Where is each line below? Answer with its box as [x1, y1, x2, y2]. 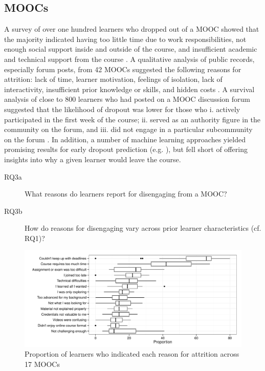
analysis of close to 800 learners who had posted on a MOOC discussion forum [4, 94, 250, 104]
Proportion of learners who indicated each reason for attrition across [25, 348, 239, 359]
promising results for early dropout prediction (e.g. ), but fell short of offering [4, 144, 248, 155]
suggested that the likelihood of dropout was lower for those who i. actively [4, 103, 240, 114]
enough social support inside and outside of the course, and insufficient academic [4, 43, 257, 54]
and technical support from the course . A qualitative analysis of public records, [4, 53, 255, 64]
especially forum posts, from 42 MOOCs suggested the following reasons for [4, 63, 241, 74]
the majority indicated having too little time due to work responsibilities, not [4, 33, 247, 44]
